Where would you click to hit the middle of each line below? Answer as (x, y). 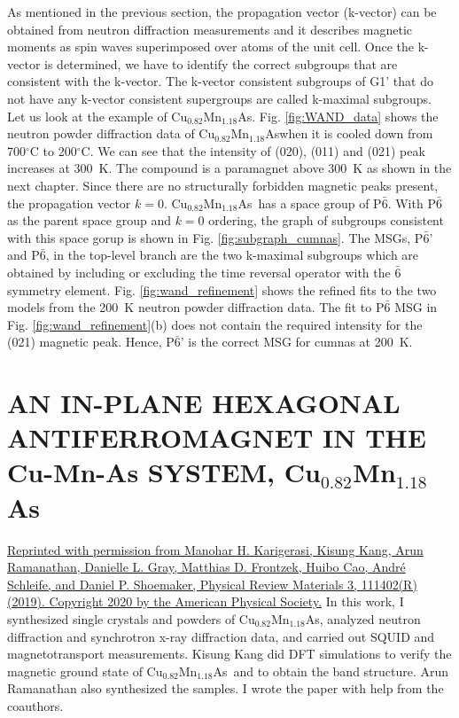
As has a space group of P (310, 203)
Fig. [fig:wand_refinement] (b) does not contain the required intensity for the (215, 324)
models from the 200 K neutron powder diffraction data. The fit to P (196, 307)
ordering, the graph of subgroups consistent (326, 220)
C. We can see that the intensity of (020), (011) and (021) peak (253, 150)
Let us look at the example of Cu (97, 116)
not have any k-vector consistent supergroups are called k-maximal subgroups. (219, 98)
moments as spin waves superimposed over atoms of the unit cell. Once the (211, 47)
